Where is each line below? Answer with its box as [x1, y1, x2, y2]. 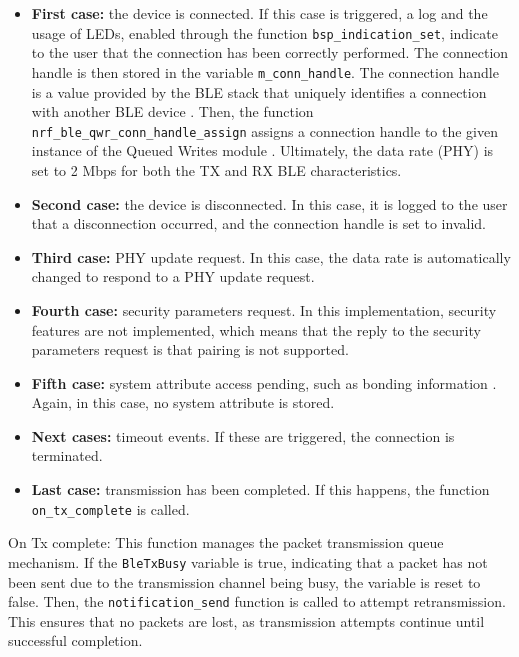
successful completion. [8, 630, 143, 651]
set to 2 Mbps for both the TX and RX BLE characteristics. [31, 159, 402, 180]
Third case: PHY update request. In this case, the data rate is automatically [31, 246, 511, 267]
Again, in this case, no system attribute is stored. [31, 392, 335, 413]
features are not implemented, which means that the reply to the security [31, 319, 481, 340]
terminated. [31, 445, 103, 466]
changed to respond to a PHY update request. [31, 266, 315, 287]
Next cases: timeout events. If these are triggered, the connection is [31, 425, 455, 446]
